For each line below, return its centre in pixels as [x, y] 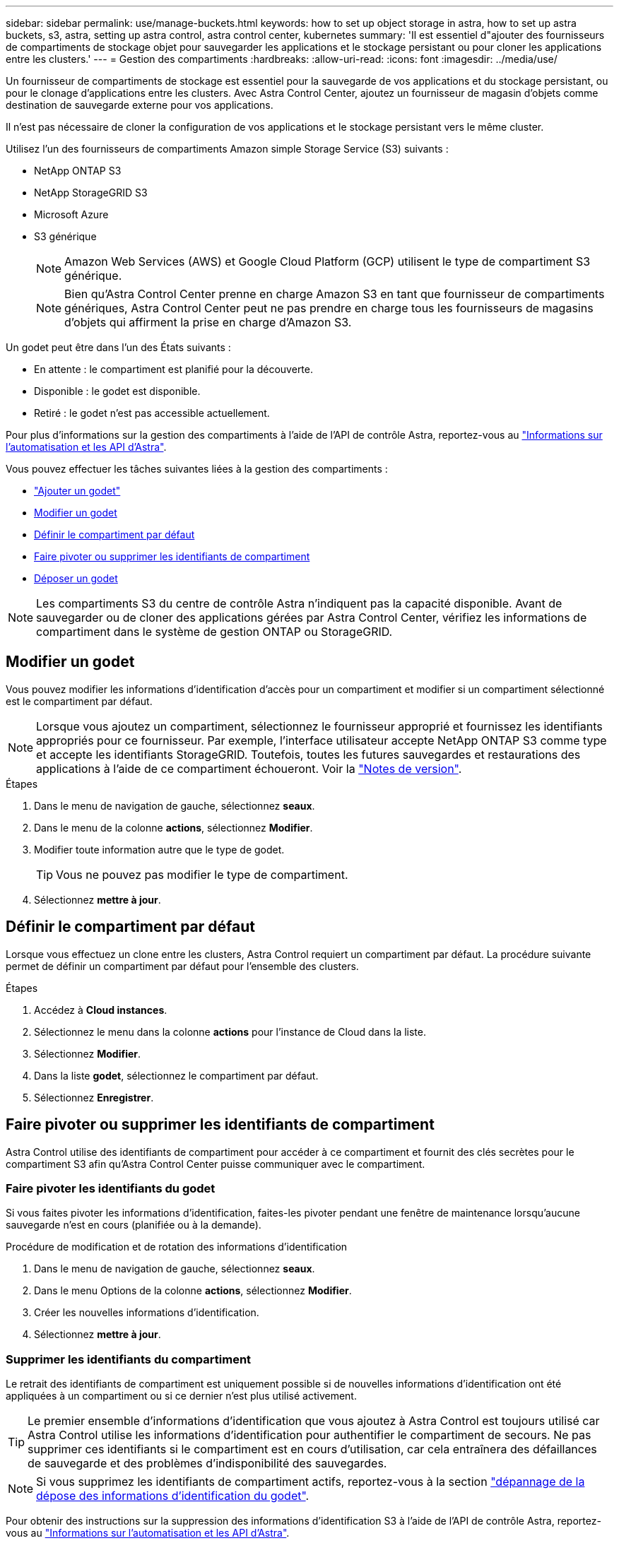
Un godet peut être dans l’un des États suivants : [118, 347]
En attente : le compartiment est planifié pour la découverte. [174, 369]
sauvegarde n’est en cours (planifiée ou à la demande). [134, 1225]
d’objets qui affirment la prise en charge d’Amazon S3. [208, 322]
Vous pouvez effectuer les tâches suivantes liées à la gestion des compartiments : [197, 469]
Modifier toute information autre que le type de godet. [159, 849]
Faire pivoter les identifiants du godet [111, 1188]
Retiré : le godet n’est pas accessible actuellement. [152, 413]
